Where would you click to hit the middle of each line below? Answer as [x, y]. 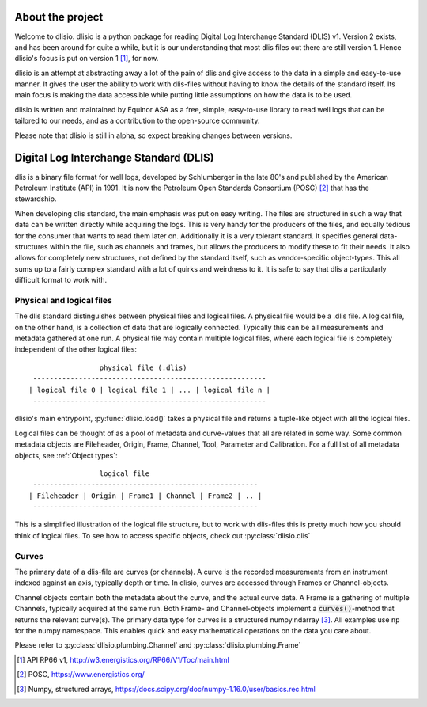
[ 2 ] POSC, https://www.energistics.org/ [81, 675]
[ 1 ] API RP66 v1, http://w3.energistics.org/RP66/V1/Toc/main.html [123, 659]
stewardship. [36, 199]
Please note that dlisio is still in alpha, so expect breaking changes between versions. [153, 135]
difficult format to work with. [61, 280]
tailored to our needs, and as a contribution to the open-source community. [137, 121]
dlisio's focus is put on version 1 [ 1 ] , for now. [87, 59]
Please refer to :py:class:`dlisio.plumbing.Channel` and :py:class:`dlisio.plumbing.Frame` [158, 645]
